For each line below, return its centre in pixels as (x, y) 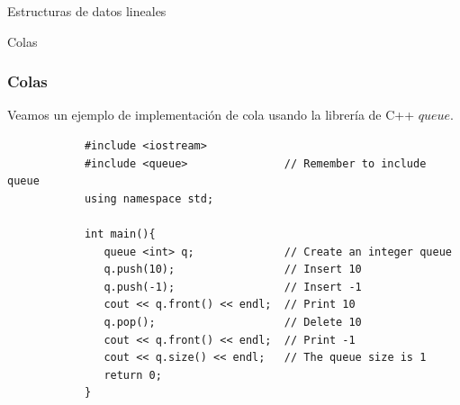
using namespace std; (149, 198)
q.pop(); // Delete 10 (233, 322)
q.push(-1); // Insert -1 (233, 287)
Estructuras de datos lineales (87, 11)
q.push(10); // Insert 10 (233, 270)
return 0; (133, 375)
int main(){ (120, 234)
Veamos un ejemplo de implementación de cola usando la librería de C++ (211, 115)
